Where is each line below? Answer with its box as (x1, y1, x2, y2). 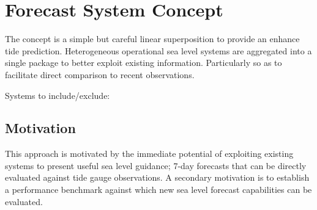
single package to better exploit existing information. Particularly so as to (5, 56, 282, 69)
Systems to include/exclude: (5, 89, 110, 101)
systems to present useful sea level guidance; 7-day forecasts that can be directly (5, 159, 307, 172)
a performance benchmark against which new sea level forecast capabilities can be (5, 183, 312, 196)
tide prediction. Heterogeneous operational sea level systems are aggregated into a (5, 44, 312, 57)
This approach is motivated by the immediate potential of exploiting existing (5, 147, 294, 160)
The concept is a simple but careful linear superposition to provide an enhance (5, 32, 300, 45)
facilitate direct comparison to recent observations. (5, 68, 195, 81)
